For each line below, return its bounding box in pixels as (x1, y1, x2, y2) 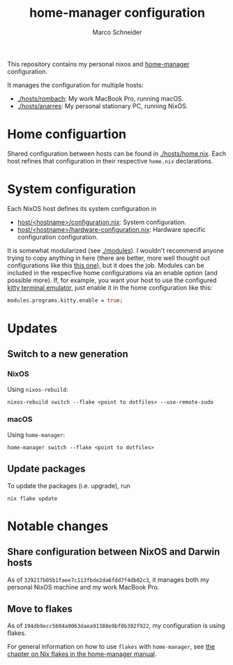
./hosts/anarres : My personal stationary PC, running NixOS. (17, 101, 188, 110)
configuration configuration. (17, 233, 98, 241)
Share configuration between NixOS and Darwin (7, 546, 220, 558)
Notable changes (7, 518, 109, 534)
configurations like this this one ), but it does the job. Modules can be (7, 261, 204, 270)
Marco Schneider (92, 28, 142, 36)
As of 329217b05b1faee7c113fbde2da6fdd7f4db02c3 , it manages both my (7, 575, 209, 584)
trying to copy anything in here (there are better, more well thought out (7, 254, 211, 262)
